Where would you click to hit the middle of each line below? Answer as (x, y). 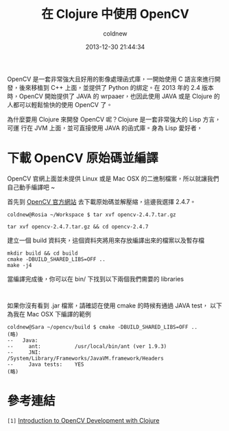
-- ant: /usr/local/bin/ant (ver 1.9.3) (87, 346)
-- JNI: (24, 352)
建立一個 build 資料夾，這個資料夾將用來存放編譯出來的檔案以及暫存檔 (106, 240)
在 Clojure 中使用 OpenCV (115, 14)
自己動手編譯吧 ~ (31, 187)
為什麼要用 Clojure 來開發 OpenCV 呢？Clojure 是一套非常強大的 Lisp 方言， (114, 119)
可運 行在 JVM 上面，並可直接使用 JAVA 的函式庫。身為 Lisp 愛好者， (105, 128)
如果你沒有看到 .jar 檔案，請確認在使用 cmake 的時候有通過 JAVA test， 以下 (115, 305)
